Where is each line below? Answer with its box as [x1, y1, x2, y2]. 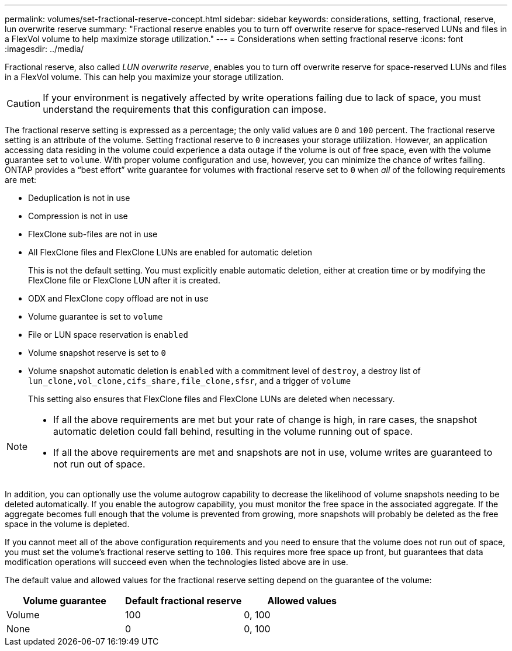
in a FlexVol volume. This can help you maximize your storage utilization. [5, 72, 284, 82]
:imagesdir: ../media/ [5, 44, 84, 54]
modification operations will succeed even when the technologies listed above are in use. [5, 557, 348, 567]
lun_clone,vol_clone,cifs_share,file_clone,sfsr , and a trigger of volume [28, 376, 351, 386]
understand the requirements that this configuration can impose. [43, 103, 327, 115]
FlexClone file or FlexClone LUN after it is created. [28, 275, 220, 285]
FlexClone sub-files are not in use [28, 229, 158, 239]
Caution [6, 98, 41, 109]
